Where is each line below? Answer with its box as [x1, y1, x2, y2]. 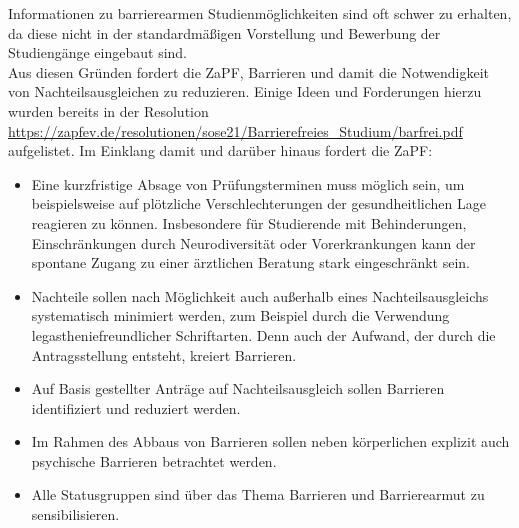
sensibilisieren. [31, 504, 120, 525]
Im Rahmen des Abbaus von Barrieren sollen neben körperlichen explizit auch [31, 431, 510, 452]
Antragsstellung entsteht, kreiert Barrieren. [31, 344, 297, 365]
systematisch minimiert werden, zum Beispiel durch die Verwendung [31, 305, 450, 326]
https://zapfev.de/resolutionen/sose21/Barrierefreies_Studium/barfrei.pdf [8, 120, 463, 141]
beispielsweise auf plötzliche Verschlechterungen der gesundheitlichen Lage [31, 193, 486, 214]
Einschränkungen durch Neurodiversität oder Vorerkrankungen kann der [31, 232, 476, 253]
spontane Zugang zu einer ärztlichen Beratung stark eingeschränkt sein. [31, 252, 470, 273]
